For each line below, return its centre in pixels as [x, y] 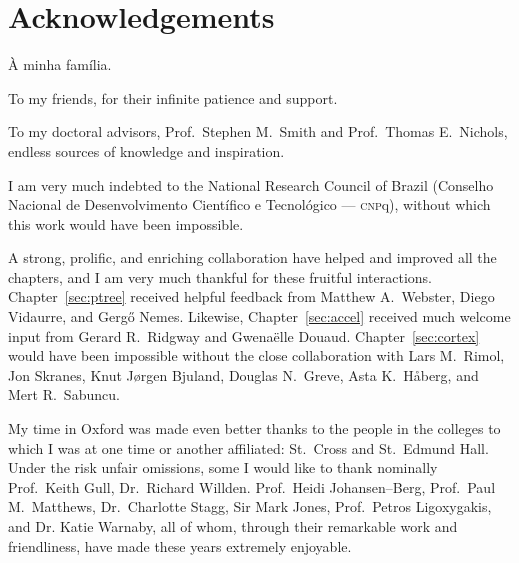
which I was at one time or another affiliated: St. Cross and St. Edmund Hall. [248, 447]
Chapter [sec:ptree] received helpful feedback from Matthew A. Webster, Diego [251, 296]
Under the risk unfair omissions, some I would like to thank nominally [223, 467]
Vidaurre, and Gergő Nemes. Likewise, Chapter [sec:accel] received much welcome [259, 316]
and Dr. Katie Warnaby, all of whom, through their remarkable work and [233, 526]
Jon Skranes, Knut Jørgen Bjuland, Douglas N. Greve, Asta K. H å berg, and [243, 374]
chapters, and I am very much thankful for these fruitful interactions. [220, 276]
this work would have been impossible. [126, 223]
